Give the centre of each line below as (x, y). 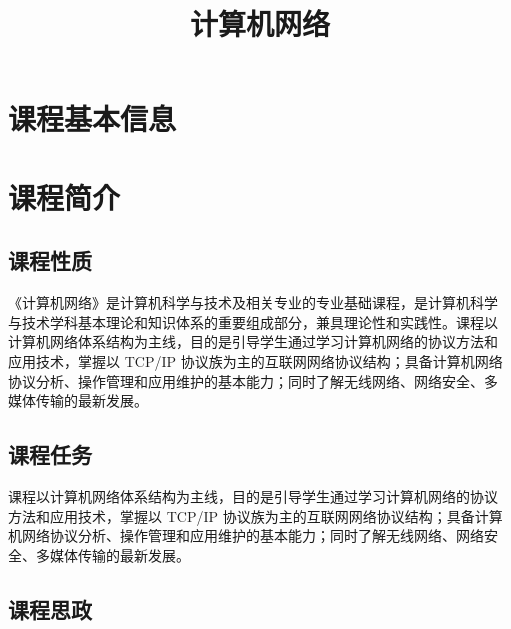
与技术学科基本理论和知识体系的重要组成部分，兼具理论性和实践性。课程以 (253, 321)
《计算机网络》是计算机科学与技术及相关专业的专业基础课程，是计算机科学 (253, 302)
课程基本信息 (92, 118)
